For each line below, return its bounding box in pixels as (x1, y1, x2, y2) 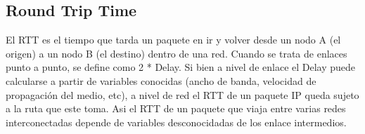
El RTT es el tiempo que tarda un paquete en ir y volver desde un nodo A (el (6, 32, 341, 47)
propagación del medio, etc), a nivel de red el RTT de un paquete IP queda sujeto (6, 87, 359, 102)
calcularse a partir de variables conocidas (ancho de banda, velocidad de (6, 73, 316, 88)
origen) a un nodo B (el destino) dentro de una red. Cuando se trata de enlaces (6, 46, 347, 60)
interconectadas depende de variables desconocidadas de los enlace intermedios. (6, 114, 347, 129)
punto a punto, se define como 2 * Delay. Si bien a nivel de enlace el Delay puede (6, 60, 356, 74)
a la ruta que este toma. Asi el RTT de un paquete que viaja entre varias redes (6, 101, 346, 116)
